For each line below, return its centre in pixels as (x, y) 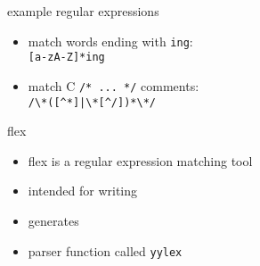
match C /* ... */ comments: (114, 85)
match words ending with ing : (110, 41)
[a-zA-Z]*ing (66, 58)
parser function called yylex (105, 250)
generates (53, 220)
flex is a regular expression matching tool (140, 160)
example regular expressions (83, 11)
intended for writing (83, 191)
